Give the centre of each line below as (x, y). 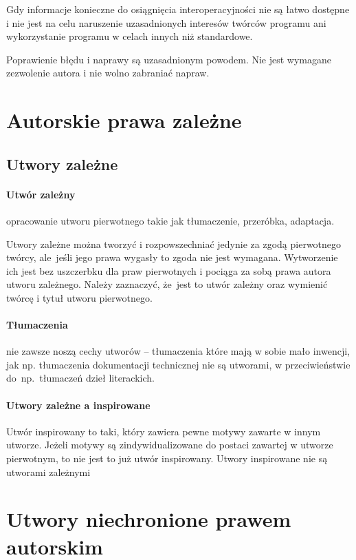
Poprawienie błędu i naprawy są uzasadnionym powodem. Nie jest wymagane (169, 59)
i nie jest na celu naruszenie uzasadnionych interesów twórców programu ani (166, 22)
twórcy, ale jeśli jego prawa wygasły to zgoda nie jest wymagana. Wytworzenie (172, 257)
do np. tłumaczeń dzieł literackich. (80, 378)
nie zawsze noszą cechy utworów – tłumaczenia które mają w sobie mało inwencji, (178, 351)
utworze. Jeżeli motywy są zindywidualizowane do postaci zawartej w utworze (170, 445)
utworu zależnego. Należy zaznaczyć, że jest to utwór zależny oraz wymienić (167, 284)
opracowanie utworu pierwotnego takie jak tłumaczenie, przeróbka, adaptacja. (170, 220)
